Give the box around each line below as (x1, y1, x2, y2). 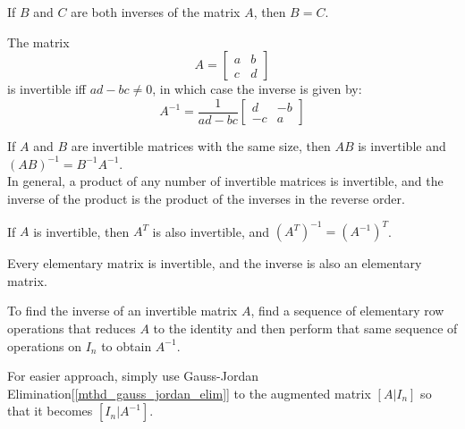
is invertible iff (7, 80, 87, 98)
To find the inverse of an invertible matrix (7, 301, 238, 320)
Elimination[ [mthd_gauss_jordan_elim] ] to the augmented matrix (7, 383, 371, 402)
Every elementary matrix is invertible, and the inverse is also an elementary (7, 254, 422, 273)
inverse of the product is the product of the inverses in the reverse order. (7, 189, 405, 208)
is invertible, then (33, 222, 130, 240)
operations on (7, 336, 81, 355)
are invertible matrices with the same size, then (71, 137, 331, 156)
